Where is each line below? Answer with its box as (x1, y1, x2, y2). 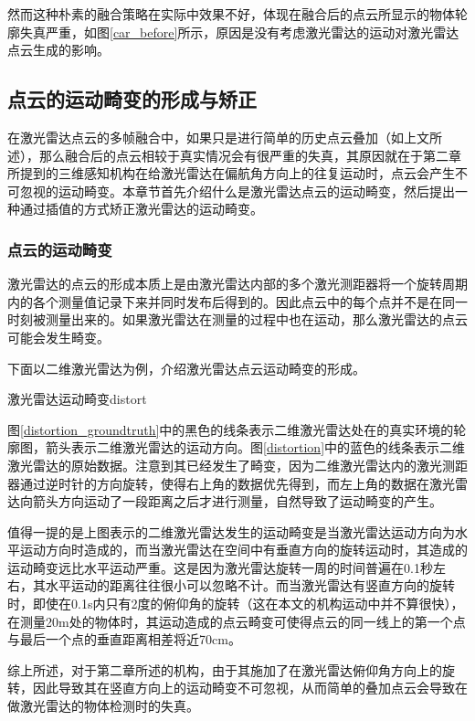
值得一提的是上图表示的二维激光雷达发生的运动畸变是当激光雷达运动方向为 (7, 522, 455, 541)
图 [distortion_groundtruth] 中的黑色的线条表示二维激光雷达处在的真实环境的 (7, 419, 454, 439)
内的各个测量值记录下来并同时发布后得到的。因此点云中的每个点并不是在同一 (7, 292, 468, 311)
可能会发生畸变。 (7, 327, 110, 346)
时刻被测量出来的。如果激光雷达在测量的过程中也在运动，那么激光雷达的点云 (7, 310, 468, 329)
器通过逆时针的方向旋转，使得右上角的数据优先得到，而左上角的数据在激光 (7, 473, 455, 493)
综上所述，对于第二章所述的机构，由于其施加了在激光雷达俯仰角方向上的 (7, 660, 442, 679)
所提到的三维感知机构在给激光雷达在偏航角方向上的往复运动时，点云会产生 (7, 164, 455, 183)
